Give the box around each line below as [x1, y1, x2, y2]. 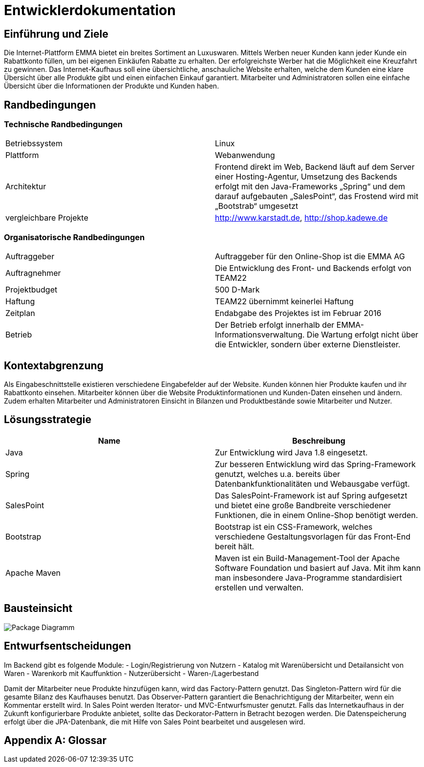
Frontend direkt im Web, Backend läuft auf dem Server [215, 162, 415, 172]
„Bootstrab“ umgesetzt [215, 201, 298, 211]
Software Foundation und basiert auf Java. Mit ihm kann [215, 563, 421, 573]
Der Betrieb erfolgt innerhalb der [215, 320, 335, 330]
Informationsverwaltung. [215, 330, 305, 340]
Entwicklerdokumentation [4, 2, 176, 19]
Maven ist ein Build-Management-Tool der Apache [215, 553, 400, 563]
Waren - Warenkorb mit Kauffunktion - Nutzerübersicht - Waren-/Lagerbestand [4, 669, 259, 677]
